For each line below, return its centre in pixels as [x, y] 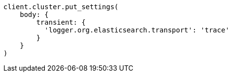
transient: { [61, 22]
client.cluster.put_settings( [61, 7]
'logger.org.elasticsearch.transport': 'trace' [137, 30]
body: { [34, 15]
